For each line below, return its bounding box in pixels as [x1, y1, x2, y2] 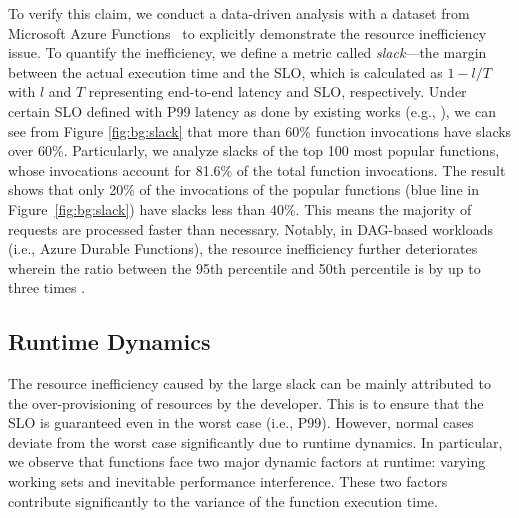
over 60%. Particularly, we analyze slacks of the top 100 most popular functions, [8, 140, 500, 161]
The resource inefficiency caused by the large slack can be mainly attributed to [8, 373, 491, 394]
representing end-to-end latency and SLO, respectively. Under [88, 81, 467, 102]
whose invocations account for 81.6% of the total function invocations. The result [8, 159, 506, 180]
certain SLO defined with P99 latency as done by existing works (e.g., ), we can [8, 100, 496, 121]
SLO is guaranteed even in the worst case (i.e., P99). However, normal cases [8, 412, 474, 433]
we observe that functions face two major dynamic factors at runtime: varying [8, 451, 486, 472]
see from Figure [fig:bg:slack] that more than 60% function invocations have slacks [8, 120, 512, 141]
